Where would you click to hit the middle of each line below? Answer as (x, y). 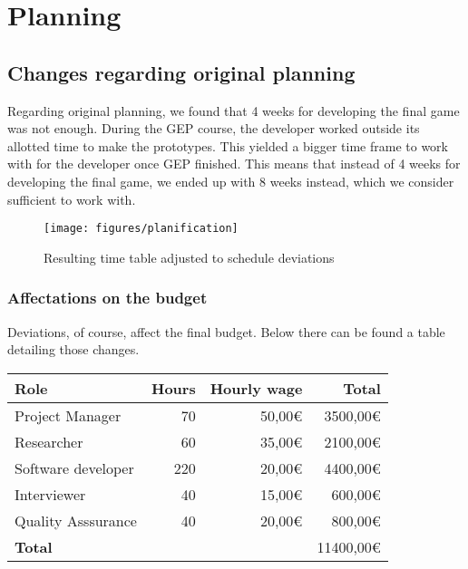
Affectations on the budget (107, 298)
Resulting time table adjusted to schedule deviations (189, 257)
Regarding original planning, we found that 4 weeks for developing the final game (234, 110)
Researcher (49, 441)
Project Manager (68, 415)
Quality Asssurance (76, 520)
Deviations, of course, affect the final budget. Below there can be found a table (226, 331)
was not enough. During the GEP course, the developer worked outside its (214, 128)
